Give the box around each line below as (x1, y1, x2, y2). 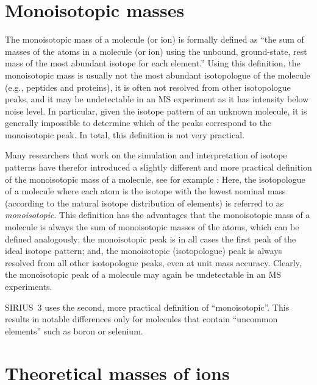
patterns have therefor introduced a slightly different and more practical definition (5, 161, 312, 174)
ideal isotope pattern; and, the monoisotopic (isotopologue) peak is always (5, 244, 282, 257)
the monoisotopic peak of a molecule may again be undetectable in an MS (5, 268, 282, 281)
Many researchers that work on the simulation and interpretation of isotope (5, 149, 287, 161)
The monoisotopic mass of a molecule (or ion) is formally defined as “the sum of (5, 33, 304, 46)
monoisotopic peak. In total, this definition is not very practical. (5, 128, 245, 141)
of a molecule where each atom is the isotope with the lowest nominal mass (5, 185, 286, 197)
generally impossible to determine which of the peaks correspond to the (5, 116, 272, 129)
